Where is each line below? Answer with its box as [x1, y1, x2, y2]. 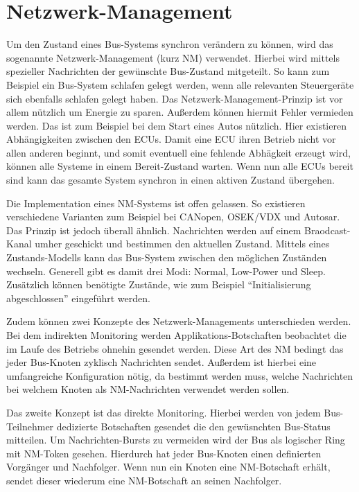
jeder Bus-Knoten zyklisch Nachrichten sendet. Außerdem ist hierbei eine [6, 355, 317, 369]
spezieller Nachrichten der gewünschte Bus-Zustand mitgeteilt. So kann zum [6, 64, 330, 78]
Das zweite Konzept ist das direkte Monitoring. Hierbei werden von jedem [6, 405, 321, 419]
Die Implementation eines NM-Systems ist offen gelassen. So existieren [6, 195, 306, 210]
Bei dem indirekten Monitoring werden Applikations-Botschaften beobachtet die [6, 328, 347, 342]
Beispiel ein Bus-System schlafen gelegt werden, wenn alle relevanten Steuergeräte [6, 77, 354, 91]
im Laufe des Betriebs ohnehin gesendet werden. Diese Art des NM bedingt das [6, 341, 344, 355]
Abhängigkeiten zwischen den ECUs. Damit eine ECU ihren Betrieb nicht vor [6, 132, 336, 146]
